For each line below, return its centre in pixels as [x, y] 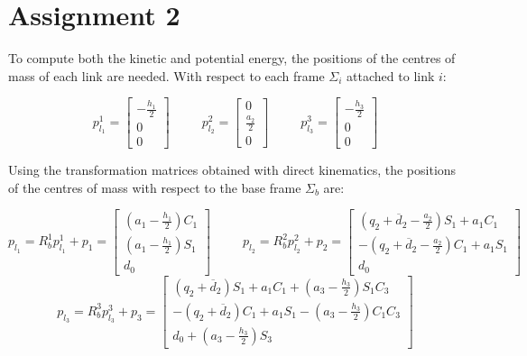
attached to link [391, 75]
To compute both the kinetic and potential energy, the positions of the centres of [232, 58]
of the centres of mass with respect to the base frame [155, 187]
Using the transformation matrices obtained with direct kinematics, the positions [232, 169]
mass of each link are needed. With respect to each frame [166, 75]
